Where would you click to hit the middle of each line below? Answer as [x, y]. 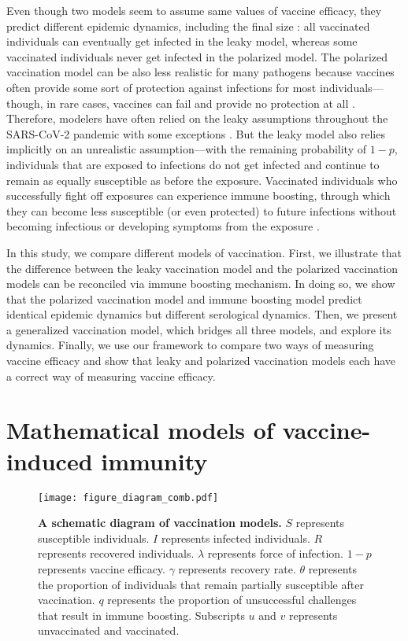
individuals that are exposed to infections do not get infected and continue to [193, 164]
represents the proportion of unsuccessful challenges [232, 600]
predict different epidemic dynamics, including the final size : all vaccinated [188, 26]
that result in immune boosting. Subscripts [141, 615]
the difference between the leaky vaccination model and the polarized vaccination [202, 268]
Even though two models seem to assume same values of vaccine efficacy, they [194, 10]
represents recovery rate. [237, 569]
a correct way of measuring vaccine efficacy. [111, 376]
